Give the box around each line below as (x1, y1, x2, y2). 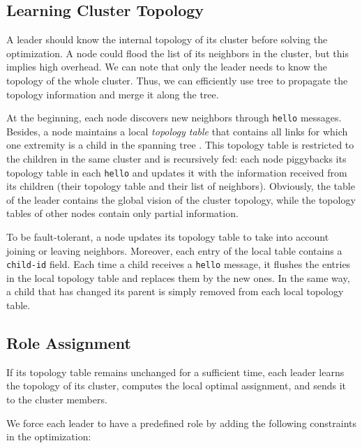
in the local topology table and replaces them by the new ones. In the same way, (6, 270, 350, 285)
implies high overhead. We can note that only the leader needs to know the (6, 59, 327, 74)
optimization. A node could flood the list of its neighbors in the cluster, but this (6, 45, 349, 60)
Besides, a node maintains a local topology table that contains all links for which (6, 124, 348, 138)
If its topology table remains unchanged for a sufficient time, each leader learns (6, 364, 345, 379)
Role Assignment (6, 332, 131, 354)
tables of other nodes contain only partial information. (6, 206, 239, 221)
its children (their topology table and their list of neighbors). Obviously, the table (6, 179, 355, 193)
